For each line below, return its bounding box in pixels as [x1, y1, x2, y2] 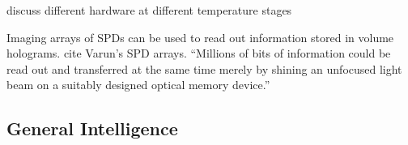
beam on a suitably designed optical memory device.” [6, 76, 270, 93]
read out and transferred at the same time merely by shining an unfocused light [6, 60, 402, 77]
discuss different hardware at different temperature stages [6, 2, 292, 18]
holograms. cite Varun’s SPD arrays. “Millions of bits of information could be [6, 45, 391, 62]
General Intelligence [6, 116, 178, 141]
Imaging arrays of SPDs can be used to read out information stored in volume [6, 28, 394, 45]
